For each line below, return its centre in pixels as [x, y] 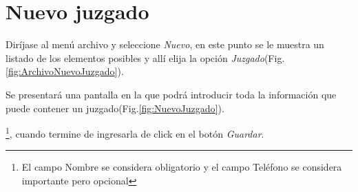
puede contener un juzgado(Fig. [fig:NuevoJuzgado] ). [115, 108]
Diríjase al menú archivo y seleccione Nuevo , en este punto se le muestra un [165, 44]
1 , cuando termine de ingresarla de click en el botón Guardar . [135, 132]
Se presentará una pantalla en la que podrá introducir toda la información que [171, 94]
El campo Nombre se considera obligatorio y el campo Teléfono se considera [182, 167]
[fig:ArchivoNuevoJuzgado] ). [65, 71]
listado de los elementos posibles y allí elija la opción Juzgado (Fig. [145, 57]
